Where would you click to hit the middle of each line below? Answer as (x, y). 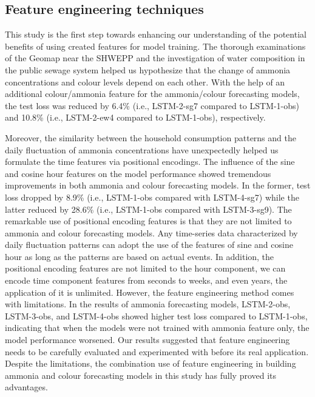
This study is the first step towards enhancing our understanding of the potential (156, 34)
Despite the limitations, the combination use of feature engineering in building (151, 363)
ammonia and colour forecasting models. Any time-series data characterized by (151, 232)
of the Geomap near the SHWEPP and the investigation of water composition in (155, 58)
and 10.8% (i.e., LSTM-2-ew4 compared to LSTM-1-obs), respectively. (135, 117)
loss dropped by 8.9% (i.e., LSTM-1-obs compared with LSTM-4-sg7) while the (152, 197)
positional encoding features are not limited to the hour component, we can (145, 268)
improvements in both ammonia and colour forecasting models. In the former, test (158, 185)
